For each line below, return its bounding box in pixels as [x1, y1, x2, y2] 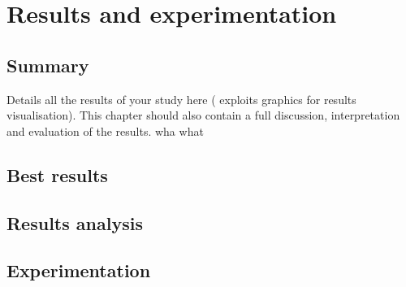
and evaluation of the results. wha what [6, 122, 204, 139]
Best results [6, 162, 108, 187]
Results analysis [6, 210, 143, 235]
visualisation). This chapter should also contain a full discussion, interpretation [6, 107, 400, 124]
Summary [6, 52, 89, 77]
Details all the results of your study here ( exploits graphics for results [6, 90, 356, 107]
